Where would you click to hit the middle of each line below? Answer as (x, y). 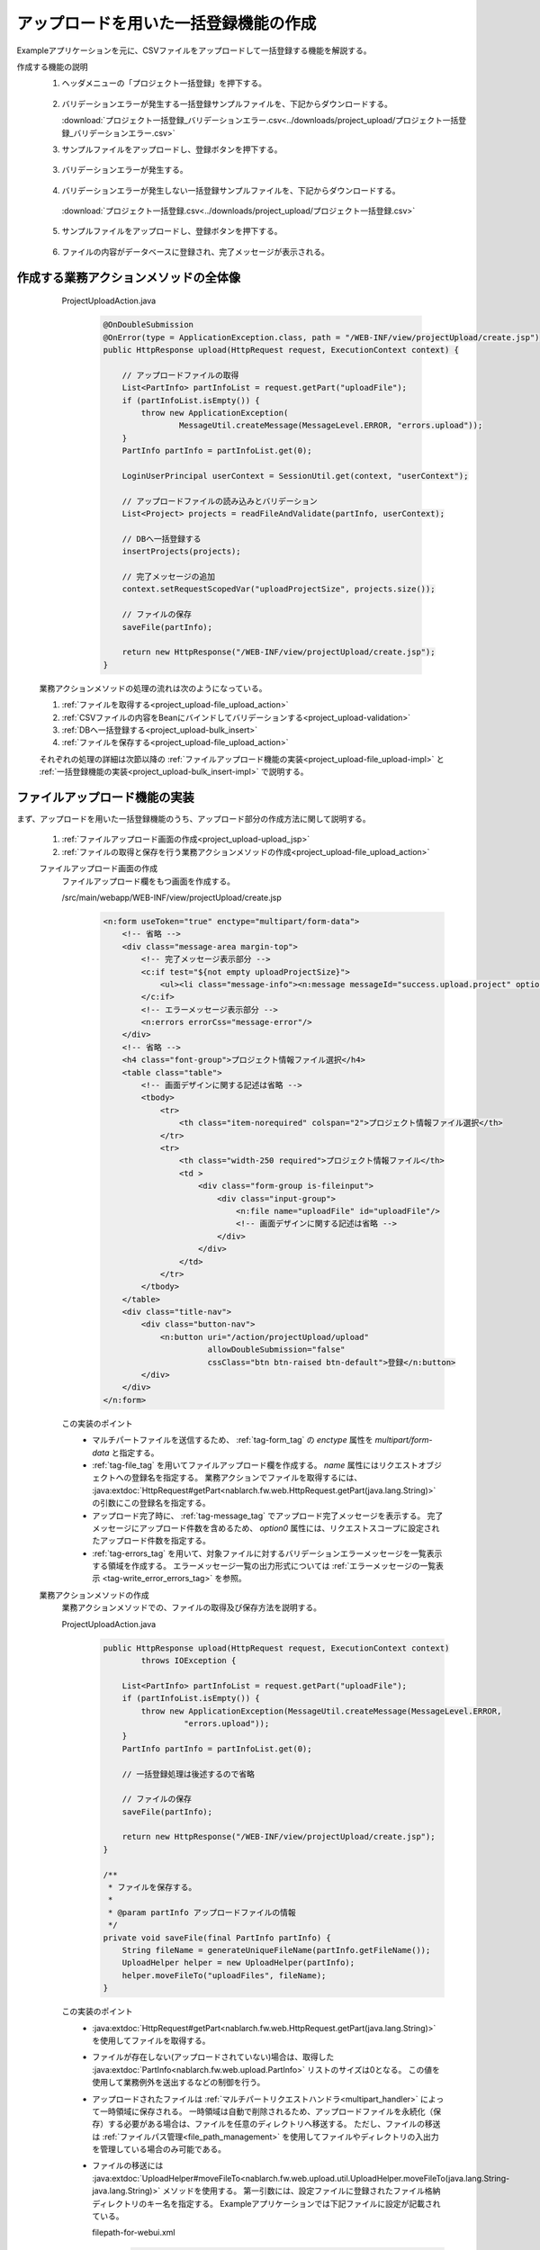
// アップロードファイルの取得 (180, 375)
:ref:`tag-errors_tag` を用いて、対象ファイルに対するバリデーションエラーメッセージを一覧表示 (267, 1553)
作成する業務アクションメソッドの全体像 (129, 278)
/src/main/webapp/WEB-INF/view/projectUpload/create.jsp (172, 897)
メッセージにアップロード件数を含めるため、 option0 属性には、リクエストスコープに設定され (266, 1528)
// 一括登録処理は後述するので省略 (189, 1774)
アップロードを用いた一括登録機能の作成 (166, 23)
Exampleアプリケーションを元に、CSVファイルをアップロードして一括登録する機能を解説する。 (194, 50)
